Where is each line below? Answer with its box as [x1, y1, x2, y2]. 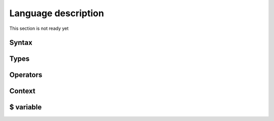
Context [9, 87, 36, 96]
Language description [9, 8, 104, 19]
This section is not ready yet [9, 25, 69, 31]
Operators [9, 71, 43, 79]
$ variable [9, 103, 42, 111]
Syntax [9, 38, 32, 47]
